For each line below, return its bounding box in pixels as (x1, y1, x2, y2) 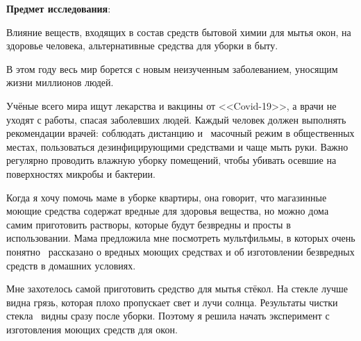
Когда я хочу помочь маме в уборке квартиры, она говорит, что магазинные (6, 190, 327, 204)
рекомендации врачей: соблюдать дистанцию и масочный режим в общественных (6, 126, 355, 140)
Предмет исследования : (6, 1, 111, 15)
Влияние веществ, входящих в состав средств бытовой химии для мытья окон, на (6, 24, 351, 39)
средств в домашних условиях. (6, 258, 136, 272)
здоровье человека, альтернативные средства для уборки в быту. (6, 38, 278, 53)
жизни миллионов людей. (6, 75, 114, 90)
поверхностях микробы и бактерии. (6, 166, 156, 181)
